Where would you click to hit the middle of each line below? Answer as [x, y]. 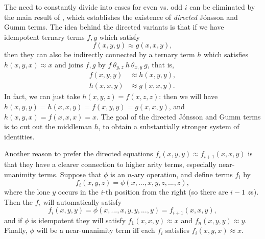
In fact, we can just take [42, 96]
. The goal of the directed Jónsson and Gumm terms [179, 116]
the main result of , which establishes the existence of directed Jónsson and [121, 17]
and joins [69, 64]
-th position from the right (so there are [166, 192]
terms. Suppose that [70, 174]
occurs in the [78, 192]
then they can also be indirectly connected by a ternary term [100, 54]
